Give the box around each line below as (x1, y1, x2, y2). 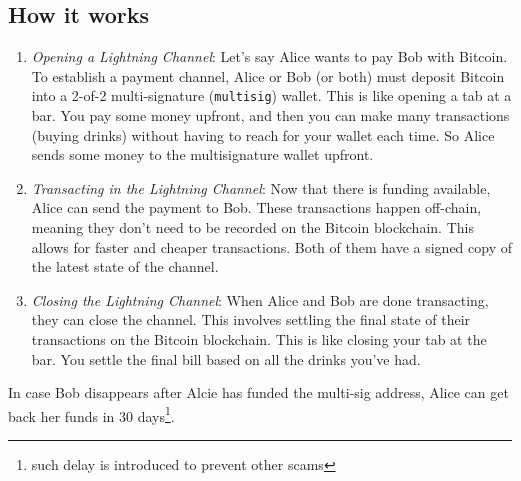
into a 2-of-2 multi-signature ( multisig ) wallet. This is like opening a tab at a (31, 85, 512, 106)
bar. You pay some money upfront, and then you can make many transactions (31, 105, 510, 126)
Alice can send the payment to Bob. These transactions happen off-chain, (31, 197, 482, 218)
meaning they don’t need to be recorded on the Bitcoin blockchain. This (31, 217, 474, 238)
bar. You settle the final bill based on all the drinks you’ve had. (31, 348, 421, 369)
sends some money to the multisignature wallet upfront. (31, 144, 374, 165)
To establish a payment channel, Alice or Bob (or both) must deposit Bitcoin (31, 65, 505, 86)
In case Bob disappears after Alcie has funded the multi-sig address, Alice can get (8, 382, 509, 403)
